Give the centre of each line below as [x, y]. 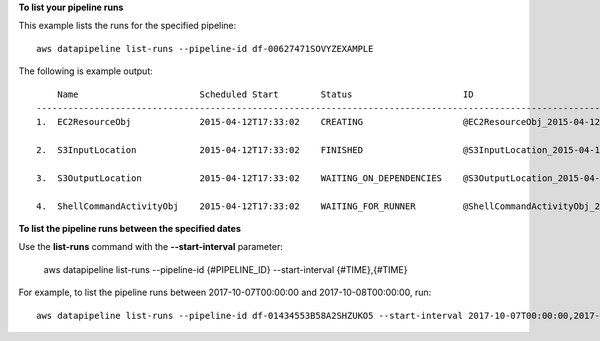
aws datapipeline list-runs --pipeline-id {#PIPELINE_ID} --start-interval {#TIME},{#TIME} [225, 269]
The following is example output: [86, 71]
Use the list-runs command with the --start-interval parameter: [151, 247]
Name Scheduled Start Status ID [265, 94]
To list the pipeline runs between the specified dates [130, 229]
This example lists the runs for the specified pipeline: [127, 26]
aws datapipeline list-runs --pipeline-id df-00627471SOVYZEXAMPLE [205, 48]
